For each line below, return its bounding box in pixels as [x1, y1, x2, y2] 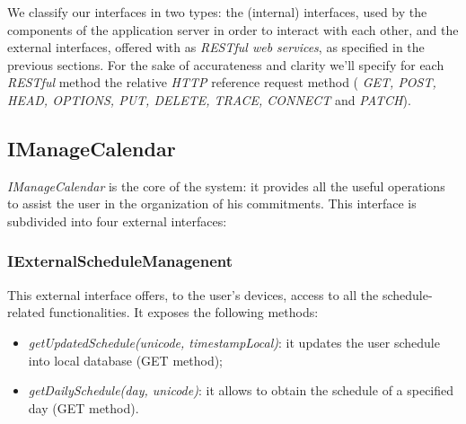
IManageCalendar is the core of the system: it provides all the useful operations [7, 176, 445, 195]
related [7, 303, 46, 322]
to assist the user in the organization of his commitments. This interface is [7, 194, 417, 213]
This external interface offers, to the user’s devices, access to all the [7, 285, 379, 304]
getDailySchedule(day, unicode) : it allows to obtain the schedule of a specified [28, 381, 454, 400]
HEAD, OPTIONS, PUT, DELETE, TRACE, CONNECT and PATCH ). [7, 90, 411, 109]
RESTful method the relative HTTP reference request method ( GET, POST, [7, 73, 436, 92]
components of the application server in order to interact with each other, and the [7, 20, 459, 39]
